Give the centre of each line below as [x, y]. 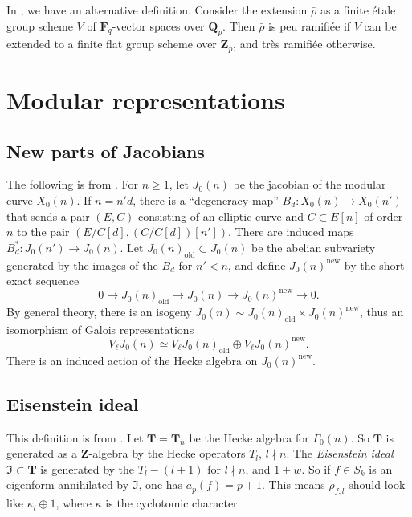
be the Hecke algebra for [249, 437]
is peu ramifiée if [310, 25]
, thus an [382, 312]
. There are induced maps [291, 232]
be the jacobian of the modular [310, 184]
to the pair [43, 232]
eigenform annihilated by [68, 484]
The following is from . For [73, 184]
